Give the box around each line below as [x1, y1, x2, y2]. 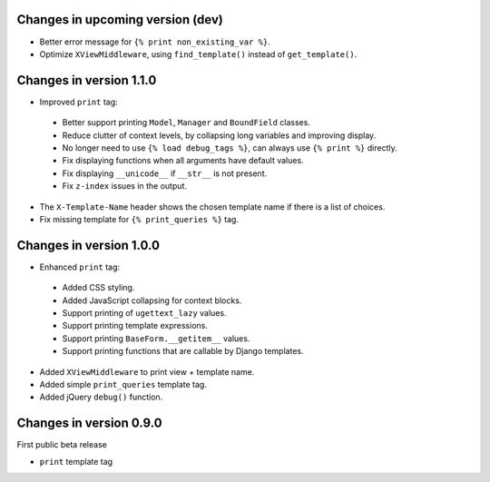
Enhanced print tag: [39, 261, 121, 272]
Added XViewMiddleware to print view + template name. [39, 366, 255, 377]
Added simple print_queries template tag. [39, 379, 208, 389]
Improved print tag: [39, 96, 118, 107]
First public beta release [16, 439, 108, 450]
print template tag [39, 456, 113, 467]
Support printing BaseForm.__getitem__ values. [62, 332, 250, 344]
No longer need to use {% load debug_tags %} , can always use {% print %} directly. [62, 142, 398, 153]
